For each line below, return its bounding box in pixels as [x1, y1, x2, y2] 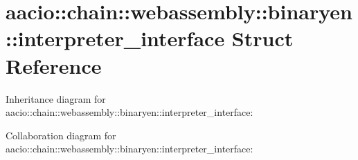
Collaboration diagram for [6, 128, 116, 142]
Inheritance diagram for [6, 91, 106, 106]
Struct [231, 24, 294, 52]
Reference [6, 51, 102, 79]
